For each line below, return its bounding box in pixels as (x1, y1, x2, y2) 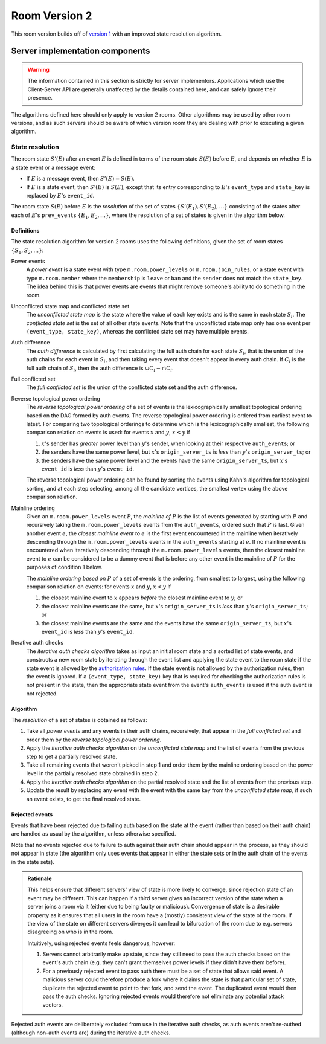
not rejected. (26, 689, 59, 697)
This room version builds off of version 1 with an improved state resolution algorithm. (11, 30, 222, 37)
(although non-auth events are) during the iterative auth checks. (11, 1029, 171, 1036)
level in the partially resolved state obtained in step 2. (26, 770, 159, 777)
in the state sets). (11, 858, 54, 865)
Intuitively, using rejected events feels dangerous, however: (27, 939, 176, 947)
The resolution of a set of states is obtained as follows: (11, 717, 148, 724)
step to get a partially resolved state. (26, 753, 118, 760)
